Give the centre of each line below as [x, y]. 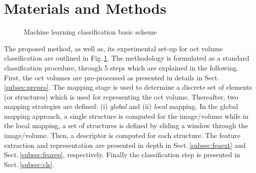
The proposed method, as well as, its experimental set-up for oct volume [113, 48]
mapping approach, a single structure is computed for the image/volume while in [126, 116]
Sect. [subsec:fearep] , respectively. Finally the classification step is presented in [122, 155]
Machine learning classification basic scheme [90, 32]
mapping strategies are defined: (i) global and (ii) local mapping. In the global [121, 106]
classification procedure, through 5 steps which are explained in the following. [121, 67]
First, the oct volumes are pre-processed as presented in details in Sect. [112, 77]
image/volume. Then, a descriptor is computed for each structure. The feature [122, 135]
